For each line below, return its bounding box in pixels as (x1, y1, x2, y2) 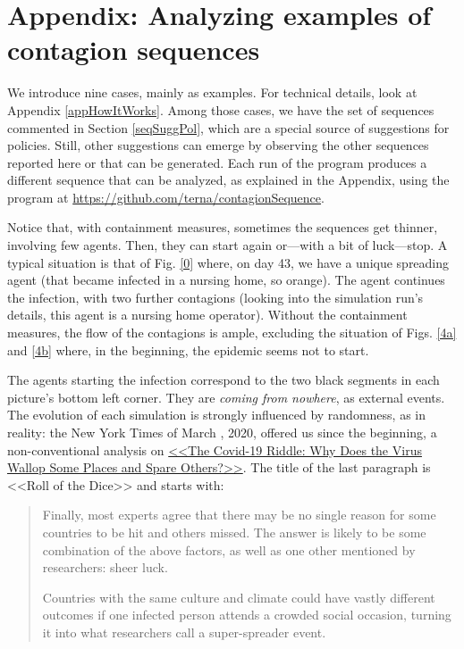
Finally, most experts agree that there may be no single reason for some (42, 505, 436, 524)
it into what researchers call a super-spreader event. (42, 622, 326, 641)
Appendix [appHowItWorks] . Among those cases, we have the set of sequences (7, 100, 434, 119)
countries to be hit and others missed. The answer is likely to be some (42, 522, 426, 541)
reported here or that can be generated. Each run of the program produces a (7, 153, 427, 171)
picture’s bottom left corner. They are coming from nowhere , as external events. (7, 387, 445, 406)
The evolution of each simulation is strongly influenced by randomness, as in (7, 405, 426, 424)
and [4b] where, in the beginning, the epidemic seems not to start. (7, 340, 369, 359)
